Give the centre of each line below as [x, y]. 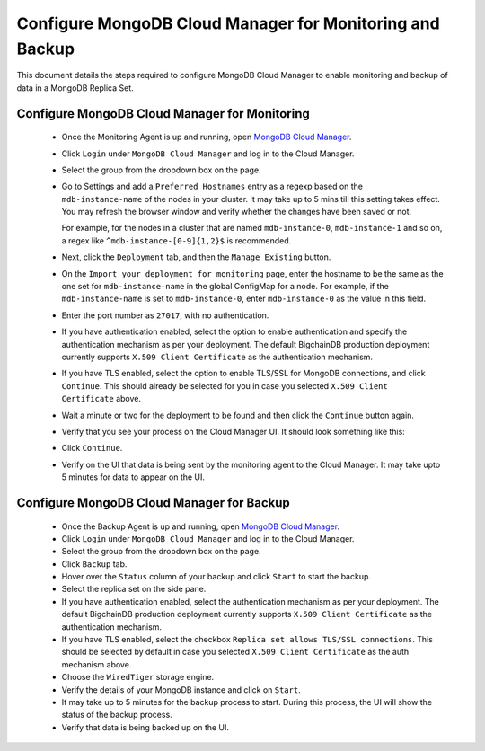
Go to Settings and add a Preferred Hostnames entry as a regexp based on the [212, 186]
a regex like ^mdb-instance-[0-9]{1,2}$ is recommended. [176, 240]
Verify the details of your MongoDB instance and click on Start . [181, 689]
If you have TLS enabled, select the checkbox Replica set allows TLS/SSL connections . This [247, 640]
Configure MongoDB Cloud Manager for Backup [154, 503]
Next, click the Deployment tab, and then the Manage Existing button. [196, 257]
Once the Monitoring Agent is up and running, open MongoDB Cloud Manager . [207, 137]
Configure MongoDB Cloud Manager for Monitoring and [228, 23]
